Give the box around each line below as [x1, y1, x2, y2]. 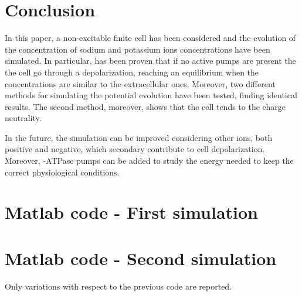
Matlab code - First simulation [5, 200, 258, 224]
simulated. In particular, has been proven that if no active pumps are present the [5, 54, 296, 67]
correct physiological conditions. [5, 166, 120, 178]
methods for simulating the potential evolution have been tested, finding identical [5, 89, 297, 101]
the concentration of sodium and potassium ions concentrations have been [5, 43, 270, 55]
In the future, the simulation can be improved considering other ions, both [5, 131, 273, 143]
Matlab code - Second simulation [5, 246, 277, 270]
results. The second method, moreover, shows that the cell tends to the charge [5, 100, 286, 112]
